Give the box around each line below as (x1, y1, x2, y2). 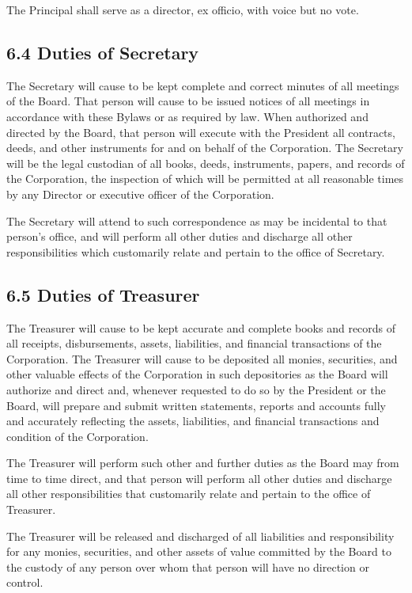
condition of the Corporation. (6, 428, 149, 444)
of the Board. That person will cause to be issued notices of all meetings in (6, 93, 370, 109)
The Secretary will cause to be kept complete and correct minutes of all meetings (6, 77, 399, 93)
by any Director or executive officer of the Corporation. (6, 185, 274, 202)
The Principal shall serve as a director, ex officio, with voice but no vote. (6, 2, 359, 17)
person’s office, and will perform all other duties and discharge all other (6, 228, 353, 245)
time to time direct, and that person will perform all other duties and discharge (6, 469, 392, 486)
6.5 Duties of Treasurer (6, 282, 200, 306)
